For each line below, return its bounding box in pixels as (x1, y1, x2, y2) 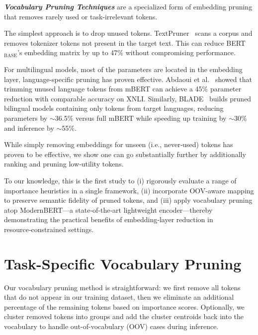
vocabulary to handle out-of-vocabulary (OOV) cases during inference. (4, 321, 219, 331)
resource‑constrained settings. (4, 224, 94, 234)
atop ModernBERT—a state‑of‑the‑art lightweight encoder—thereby (4, 204, 213, 215)
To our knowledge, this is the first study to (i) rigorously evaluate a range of (4, 175, 237, 185)
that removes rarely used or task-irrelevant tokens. (4, 11, 158, 21)
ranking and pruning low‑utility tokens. (4, 159, 124, 169)
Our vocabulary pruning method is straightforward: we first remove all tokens (4, 282, 241, 292)
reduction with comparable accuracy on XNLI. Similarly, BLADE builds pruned (4, 93, 252, 103)
